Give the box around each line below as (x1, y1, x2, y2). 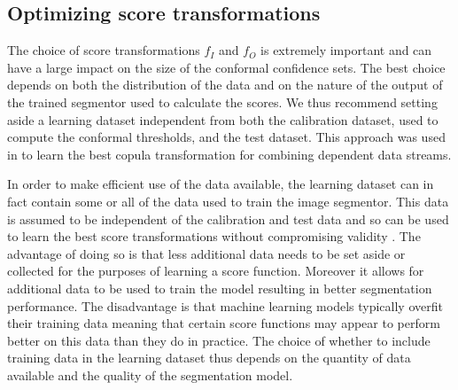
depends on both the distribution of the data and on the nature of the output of (7, 75, 443, 94)
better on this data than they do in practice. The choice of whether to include (7, 331, 431, 349)
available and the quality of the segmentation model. (7, 365, 293, 384)
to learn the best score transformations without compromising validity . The (7, 227, 421, 246)
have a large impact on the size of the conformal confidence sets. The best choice (7, 58, 446, 76)
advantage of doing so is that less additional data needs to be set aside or (7, 244, 406, 262)
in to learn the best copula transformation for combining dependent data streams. (7, 144, 452, 163)
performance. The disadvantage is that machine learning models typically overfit (7, 296, 443, 315)
